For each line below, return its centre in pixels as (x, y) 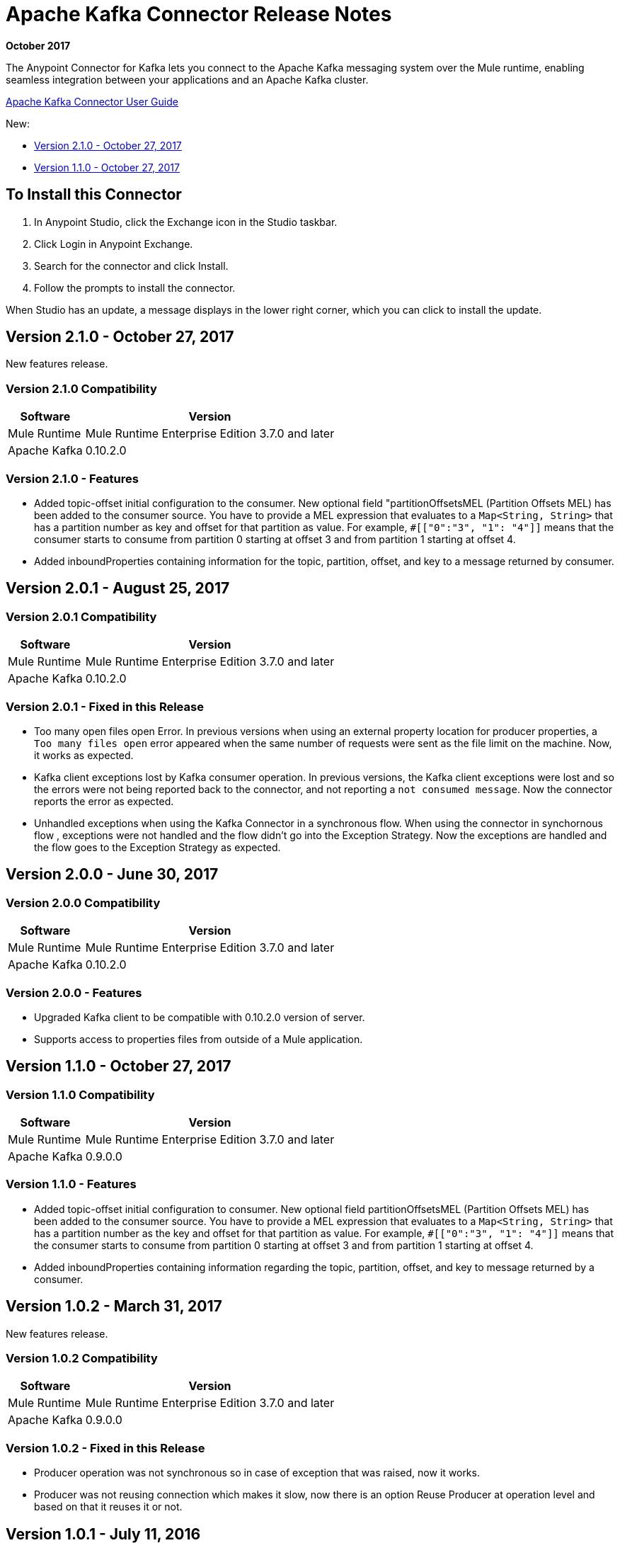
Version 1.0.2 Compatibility (82, 1359)
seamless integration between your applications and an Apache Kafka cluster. (187, 79)
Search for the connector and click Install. (131, 266)
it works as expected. (84, 755)
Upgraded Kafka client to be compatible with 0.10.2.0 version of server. (200, 1017)
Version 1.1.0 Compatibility (80, 1094)
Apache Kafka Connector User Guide (92, 101)
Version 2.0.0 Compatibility (83, 903)
